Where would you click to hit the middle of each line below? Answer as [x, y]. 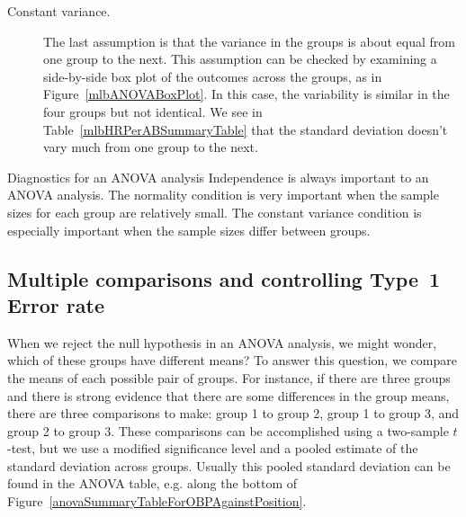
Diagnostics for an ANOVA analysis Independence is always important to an [218, 177]
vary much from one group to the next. [151, 147]
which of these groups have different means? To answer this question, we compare [232, 360]
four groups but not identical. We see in [153, 111]
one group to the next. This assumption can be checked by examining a [240, 59]
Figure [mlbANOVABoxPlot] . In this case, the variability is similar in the [246, 94]
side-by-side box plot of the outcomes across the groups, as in [213, 76]
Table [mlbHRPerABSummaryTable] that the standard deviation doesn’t [246, 129]
